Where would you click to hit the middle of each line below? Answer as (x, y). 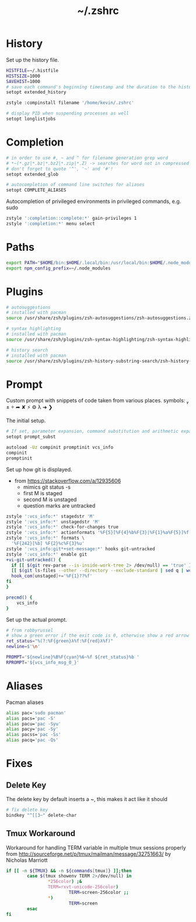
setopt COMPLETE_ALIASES (36, 190)
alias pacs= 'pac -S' (31, 718)
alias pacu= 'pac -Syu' (34, 724)
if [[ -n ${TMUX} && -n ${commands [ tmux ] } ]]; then (69, 871)
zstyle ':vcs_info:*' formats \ (45, 538)
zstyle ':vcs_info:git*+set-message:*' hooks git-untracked (81, 549)
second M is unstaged (50, 499)
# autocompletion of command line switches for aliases (75, 185)
